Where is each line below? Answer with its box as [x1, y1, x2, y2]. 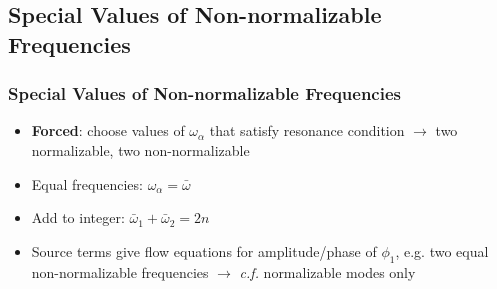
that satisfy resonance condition [209, 120, 405, 141]
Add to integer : [31, 207, 125, 228]
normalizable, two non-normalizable [31, 139, 250, 160]
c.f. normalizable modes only [239, 261, 416, 282]
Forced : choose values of [31, 120, 185, 141]
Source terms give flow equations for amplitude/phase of [31, 240, 377, 261]
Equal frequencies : [31, 173, 143, 194]
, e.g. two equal [395, 240, 489, 261]
